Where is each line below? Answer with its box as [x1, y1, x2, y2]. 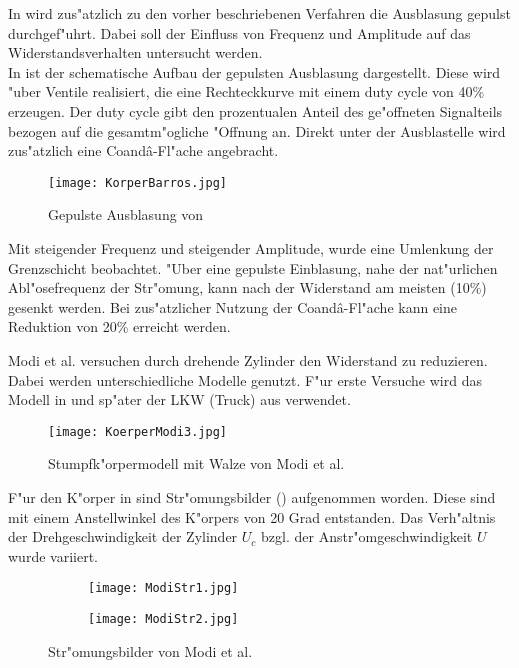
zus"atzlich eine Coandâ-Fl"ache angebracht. [8, 140, 279, 161]
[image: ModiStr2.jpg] [88, 612, 239, 627]
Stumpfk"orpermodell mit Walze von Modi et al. [48, 453, 345, 474]
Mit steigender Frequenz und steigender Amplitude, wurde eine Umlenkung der [8, 238, 494, 258]
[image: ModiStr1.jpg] [88, 581, 239, 596]
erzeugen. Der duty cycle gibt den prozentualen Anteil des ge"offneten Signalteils [8, 100, 503, 121]
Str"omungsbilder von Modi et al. [48, 640, 253, 661]
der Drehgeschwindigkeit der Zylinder [8, 526, 238, 547]
